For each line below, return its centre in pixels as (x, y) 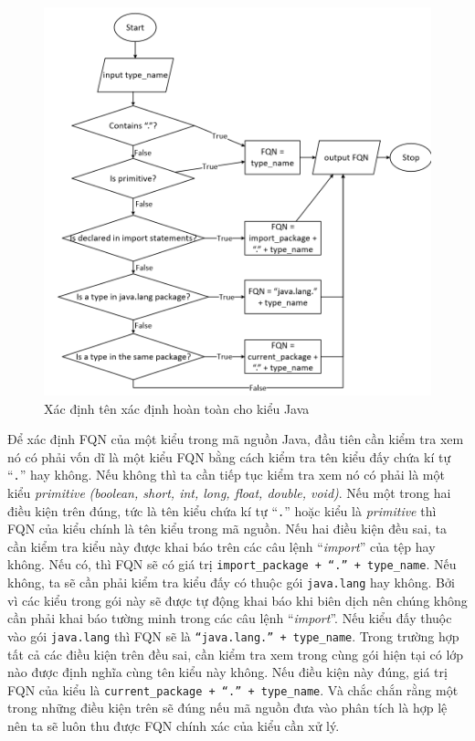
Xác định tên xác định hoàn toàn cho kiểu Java (177, 408)
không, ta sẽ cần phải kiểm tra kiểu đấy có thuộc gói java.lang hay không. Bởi (231, 582)
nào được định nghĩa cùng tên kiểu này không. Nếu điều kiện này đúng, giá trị (227, 672)
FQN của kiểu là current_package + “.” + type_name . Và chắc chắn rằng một (233, 689)
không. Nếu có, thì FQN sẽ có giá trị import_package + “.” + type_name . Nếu (232, 564)
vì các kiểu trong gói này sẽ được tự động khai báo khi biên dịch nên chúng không (237, 600)
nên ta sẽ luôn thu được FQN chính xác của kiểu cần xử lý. (174, 725)
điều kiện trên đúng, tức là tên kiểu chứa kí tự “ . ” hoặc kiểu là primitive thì (222, 510)
